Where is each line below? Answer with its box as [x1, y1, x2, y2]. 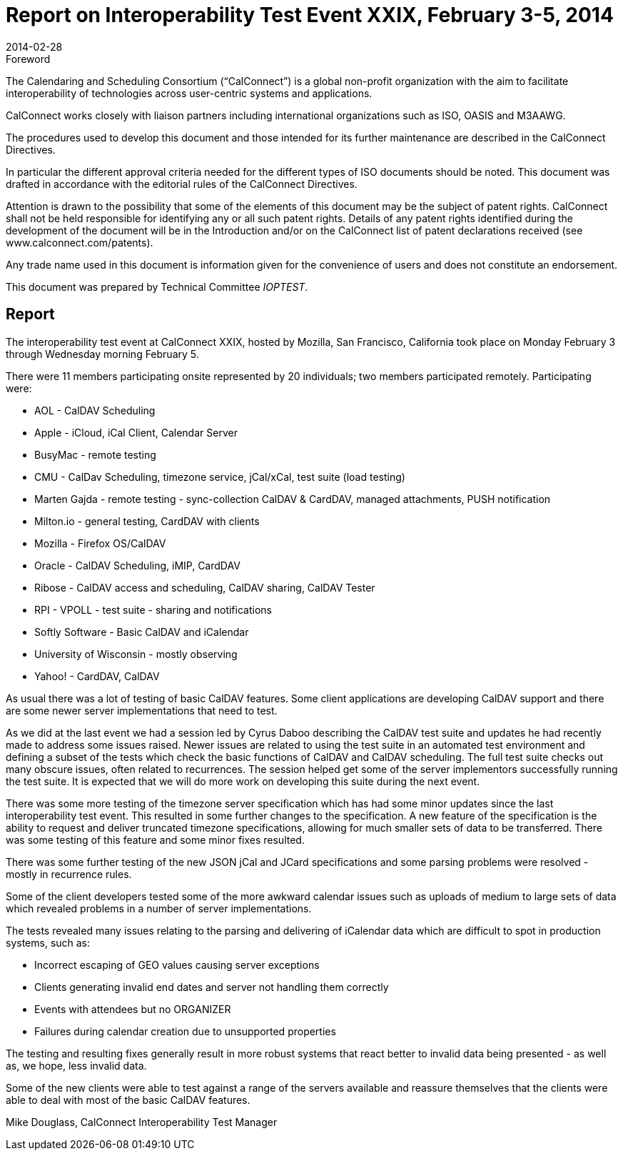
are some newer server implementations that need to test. [6, 704, 278, 717]
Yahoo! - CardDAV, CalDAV [34, 669, 160, 682]
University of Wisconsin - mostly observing [34, 647, 238, 660]
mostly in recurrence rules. [6, 867, 132, 880]
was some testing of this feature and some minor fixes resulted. [6, 833, 305, 846]
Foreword [6, 52, 51, 65]
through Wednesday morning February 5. [6, 347, 199, 360]
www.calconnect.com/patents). [6, 236, 153, 249]
